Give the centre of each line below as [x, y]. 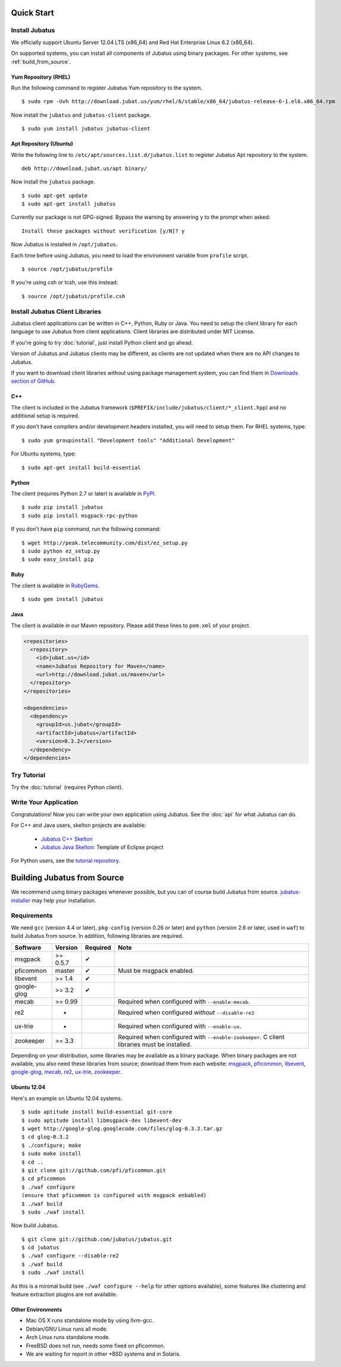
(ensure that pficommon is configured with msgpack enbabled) [114, 1196]
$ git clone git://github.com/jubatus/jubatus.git [97, 1239]
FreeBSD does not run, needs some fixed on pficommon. [96, 1346]
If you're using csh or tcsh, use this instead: [65, 283]
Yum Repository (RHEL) [41, 77]
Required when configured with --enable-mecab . [184, 1002]
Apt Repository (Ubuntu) [42, 144]
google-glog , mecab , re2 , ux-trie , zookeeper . [66, 1072]
